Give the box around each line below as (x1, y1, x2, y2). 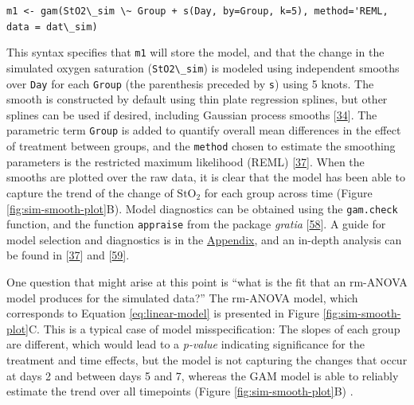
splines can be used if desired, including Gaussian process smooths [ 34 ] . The (6, 106, 377, 123)
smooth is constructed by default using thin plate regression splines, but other (6, 91, 388, 107)
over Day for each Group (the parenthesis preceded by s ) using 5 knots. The (6, 75, 374, 92)
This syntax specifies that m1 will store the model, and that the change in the (6, 44, 385, 60)
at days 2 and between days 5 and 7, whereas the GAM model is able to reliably (6, 367, 399, 384)
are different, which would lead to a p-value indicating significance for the (6, 336, 365, 352)
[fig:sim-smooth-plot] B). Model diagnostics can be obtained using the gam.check (6, 200, 398, 216)
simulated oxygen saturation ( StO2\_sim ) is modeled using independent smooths (6, 59, 400, 76)
